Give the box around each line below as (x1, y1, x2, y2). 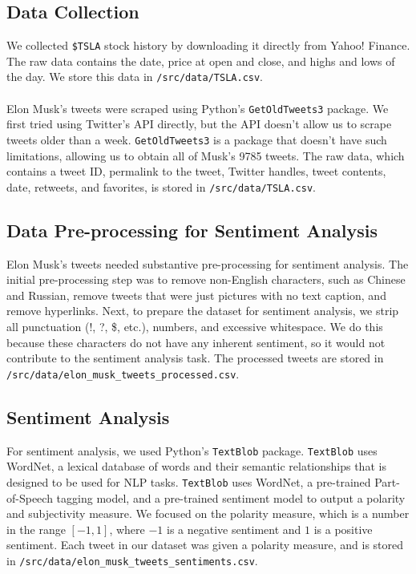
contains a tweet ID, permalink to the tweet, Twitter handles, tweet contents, (6, 163, 386, 180)
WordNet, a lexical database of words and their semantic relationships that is (6, 458, 386, 475)
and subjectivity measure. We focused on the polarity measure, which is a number (6, 505, 410, 522)
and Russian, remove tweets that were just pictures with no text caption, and (6, 286, 386, 303)
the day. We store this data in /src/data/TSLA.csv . (6, 68, 264, 85)
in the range (6, 520, 66, 537)
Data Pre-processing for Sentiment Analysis (6, 217, 378, 242)
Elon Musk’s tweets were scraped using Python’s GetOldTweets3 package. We (6, 99, 389, 116)
